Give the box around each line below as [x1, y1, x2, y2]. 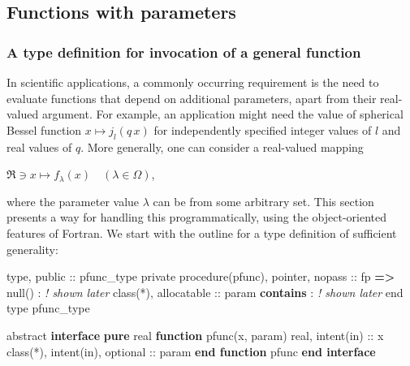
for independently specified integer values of [153, 121, 372, 138]
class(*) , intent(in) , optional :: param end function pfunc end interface [6, 342, 376, 360]
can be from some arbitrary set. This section [153, 192, 374, 209]
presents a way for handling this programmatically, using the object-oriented [6, 209, 386, 226]
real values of [6, 138, 72, 155]
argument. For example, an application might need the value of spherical [41, 105, 404, 123]
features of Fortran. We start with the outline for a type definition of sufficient [6, 224, 397, 241]
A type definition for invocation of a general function [6, 41, 361, 62]
